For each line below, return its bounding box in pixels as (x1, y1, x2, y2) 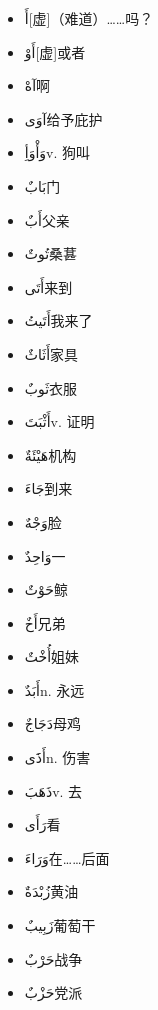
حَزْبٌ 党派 (24, 982, 83, 1003)
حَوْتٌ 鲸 (24, 579, 68, 600)
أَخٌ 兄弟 (24, 612, 66, 633)
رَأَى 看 (24, 814, 61, 835)
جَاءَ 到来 (24, 478, 73, 499)
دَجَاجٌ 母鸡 (24, 713, 81, 734)
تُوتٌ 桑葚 (24, 243, 78, 264)
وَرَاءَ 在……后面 (24, 847, 110, 868)
